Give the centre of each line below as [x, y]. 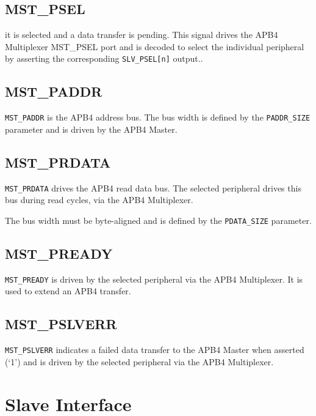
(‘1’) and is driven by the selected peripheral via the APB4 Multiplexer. [139, 361]
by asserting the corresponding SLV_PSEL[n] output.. [104, 58]
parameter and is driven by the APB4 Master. [91, 129]
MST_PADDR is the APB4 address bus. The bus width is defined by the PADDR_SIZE [158, 117]
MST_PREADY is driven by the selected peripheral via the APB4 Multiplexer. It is [154, 279]
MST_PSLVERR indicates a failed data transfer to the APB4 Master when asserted [155, 350]
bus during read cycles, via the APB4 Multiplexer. [99, 200]
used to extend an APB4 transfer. [68, 291]
